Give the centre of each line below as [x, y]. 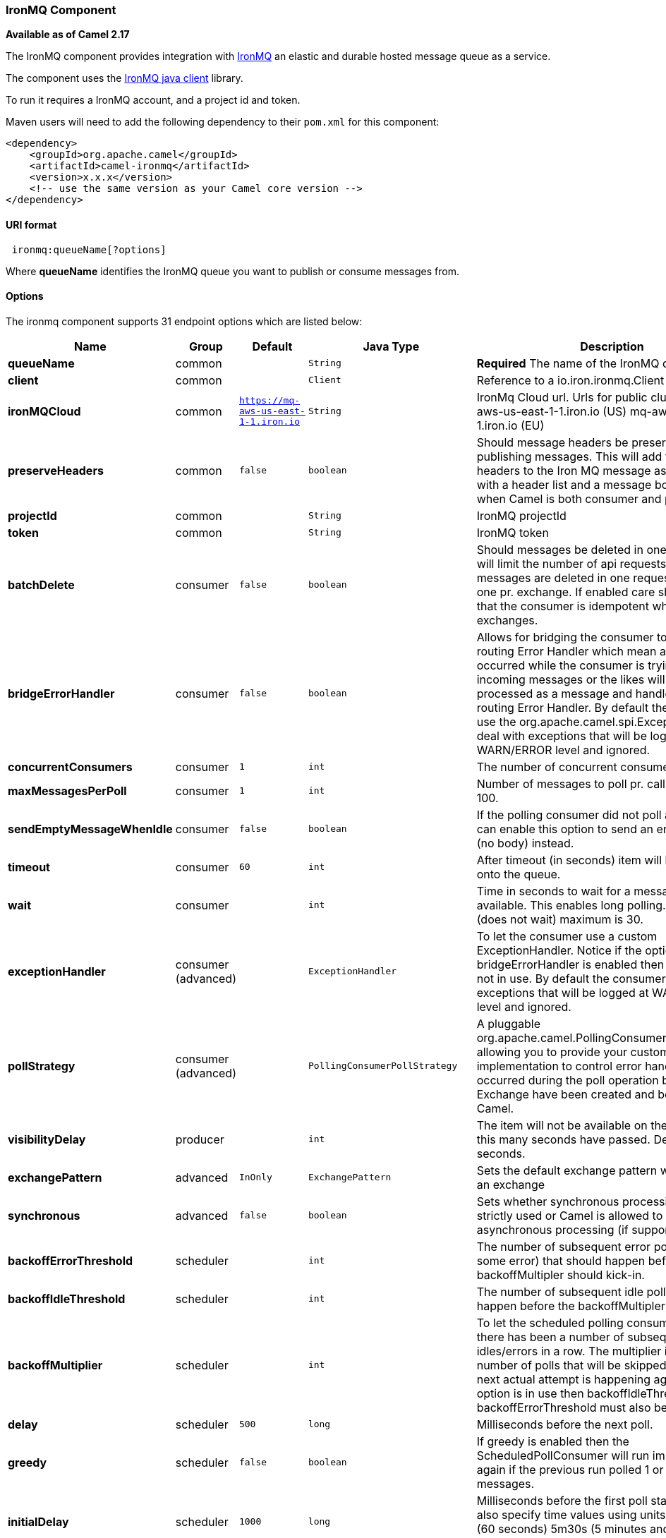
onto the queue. [519, 874]
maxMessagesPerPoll [67, 791]
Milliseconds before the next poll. [565, 1424]
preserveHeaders [56, 470]
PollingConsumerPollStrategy [383, 1066]
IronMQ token [513, 532]
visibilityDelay [47, 1139]
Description [612, 346]
